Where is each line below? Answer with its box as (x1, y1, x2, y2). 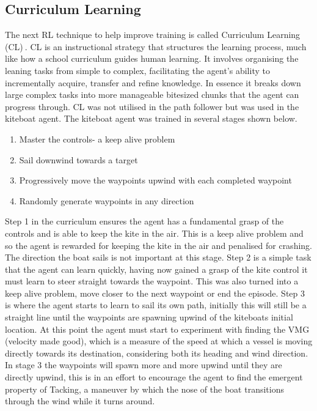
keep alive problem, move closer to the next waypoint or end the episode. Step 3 (5, 286, 305, 299)
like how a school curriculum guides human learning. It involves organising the (5, 52, 299, 65)
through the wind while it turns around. (5, 394, 155, 407)
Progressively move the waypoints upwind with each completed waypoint (19, 174, 292, 187)
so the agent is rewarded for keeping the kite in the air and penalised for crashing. (5, 239, 312, 251)
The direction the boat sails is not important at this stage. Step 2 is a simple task (5, 251, 312, 264)
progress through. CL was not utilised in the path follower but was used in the (5, 100, 299, 113)
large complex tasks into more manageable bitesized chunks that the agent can (5, 88, 299, 101)
